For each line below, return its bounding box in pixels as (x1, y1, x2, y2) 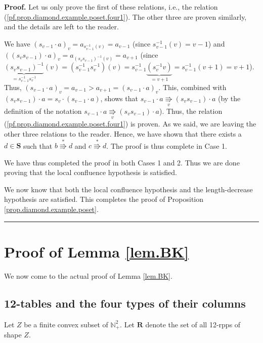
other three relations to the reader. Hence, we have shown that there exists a (4, 128, 242, 139)
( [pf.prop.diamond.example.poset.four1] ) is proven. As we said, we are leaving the (4, 118, 256, 129)
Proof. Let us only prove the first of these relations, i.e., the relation (4, 2, 218, 12)
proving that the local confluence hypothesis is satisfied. (4, 167, 177, 178)
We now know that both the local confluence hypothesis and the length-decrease (4, 184, 253, 194)
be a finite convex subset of (24, 319, 108, 329)
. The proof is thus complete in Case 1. (106, 140, 227, 151)
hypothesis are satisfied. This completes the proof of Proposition (4, 194, 204, 204)
